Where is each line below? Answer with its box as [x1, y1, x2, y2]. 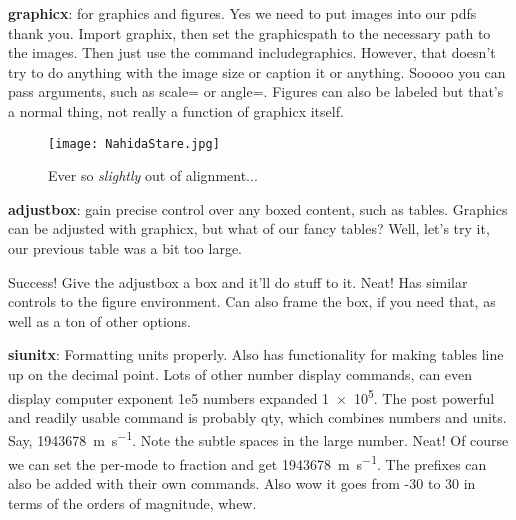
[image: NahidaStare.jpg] [48, 136, 220, 151]
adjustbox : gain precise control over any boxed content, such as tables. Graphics [8, 198, 508, 219]
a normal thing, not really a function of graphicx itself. [8, 100, 344, 121]
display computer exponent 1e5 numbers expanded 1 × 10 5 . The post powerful [8, 384, 495, 408]
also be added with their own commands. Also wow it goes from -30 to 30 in [8, 472, 476, 493]
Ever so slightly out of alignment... [48, 165, 258, 186]
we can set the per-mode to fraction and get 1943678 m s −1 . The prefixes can [8, 450, 487, 474]
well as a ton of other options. [8, 310, 191, 331]
